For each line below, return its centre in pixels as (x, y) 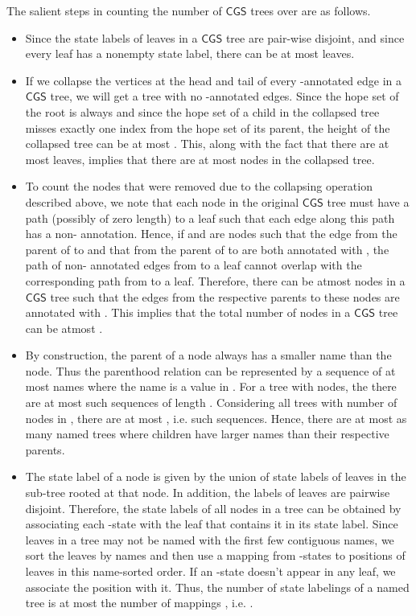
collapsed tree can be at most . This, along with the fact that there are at (207, 144)
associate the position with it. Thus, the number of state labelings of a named (217, 587)
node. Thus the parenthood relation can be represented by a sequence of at (210, 370)
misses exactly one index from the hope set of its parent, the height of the (208, 127)
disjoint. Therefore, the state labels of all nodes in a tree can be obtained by (213, 508)
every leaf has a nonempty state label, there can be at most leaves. (190, 53)
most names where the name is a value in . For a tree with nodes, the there (211, 386)
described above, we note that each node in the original (162, 201)
